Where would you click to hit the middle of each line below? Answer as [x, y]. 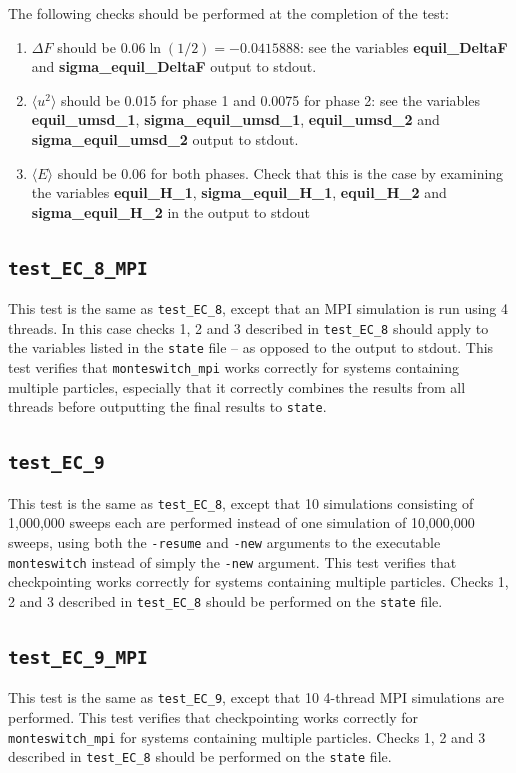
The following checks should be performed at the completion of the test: [228, 13]
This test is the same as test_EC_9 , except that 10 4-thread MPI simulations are [256, 697]
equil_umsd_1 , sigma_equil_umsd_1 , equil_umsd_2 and [235, 119]
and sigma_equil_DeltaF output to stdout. [174, 66]
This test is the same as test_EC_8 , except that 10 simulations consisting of [241, 502]
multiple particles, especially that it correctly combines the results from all [237, 386]
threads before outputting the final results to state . [167, 406]
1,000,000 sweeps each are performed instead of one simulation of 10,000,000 [241, 522]
